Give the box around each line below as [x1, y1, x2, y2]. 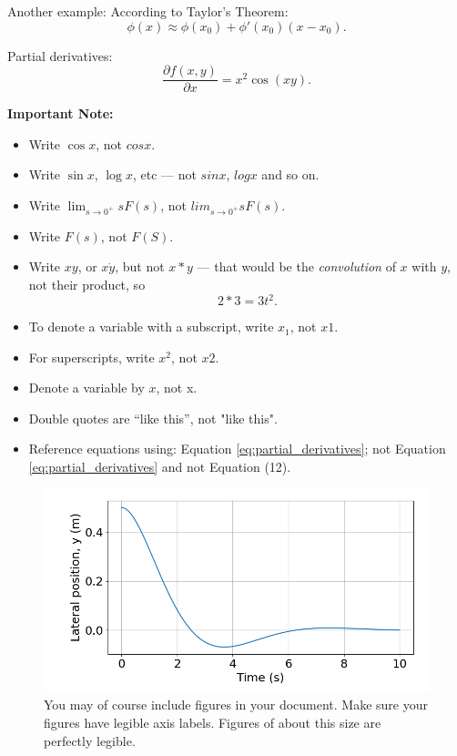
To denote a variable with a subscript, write [28, 317, 274, 336]
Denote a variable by [28, 378, 145, 397]
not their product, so [28, 274, 146, 293]
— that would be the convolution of [197, 257, 396, 276]
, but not [115, 257, 165, 276]
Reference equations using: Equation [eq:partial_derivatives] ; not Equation [28, 439, 446, 458]
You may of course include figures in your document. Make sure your [44, 695, 428, 714]
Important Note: [7, 104, 114, 123]
